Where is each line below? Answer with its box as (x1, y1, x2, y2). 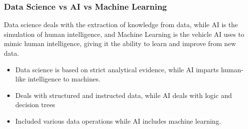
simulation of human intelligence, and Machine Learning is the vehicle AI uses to (4, 29, 245, 39)
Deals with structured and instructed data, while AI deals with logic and (15, 90, 232, 100)
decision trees (15, 99, 55, 110)
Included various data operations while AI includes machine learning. (15, 115, 221, 126)
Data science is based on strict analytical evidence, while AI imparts (15, 64, 219, 74)
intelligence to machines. (28, 74, 100, 84)
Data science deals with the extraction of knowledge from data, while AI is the (4, 19, 238, 30)
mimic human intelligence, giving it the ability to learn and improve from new (4, 38, 236, 48)
